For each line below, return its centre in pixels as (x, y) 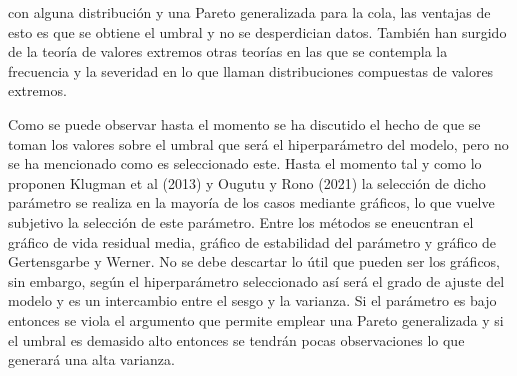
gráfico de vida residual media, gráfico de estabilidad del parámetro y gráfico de (252, 241)
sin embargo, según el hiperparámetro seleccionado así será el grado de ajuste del (256, 280)
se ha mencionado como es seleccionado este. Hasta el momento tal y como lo (245, 163)
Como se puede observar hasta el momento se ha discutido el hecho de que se (244, 123)
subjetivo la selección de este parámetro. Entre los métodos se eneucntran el (241, 221)
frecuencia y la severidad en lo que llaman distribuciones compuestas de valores (251, 70)
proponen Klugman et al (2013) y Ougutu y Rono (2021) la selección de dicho (247, 182)
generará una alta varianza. (91, 359)
